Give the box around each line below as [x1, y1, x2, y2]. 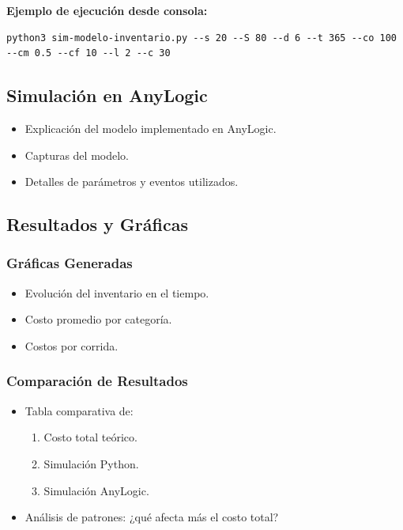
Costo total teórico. [43, 429, 137, 445]
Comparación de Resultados [6, 371, 188, 391]
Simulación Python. [43, 455, 139, 471]
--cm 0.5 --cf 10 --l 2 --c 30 [6, 47, 171, 59]
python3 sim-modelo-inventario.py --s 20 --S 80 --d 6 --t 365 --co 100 [6, 32, 397, 44]
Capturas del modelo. [24, 146, 129, 163]
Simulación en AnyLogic [6, 83, 208, 108]
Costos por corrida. [24, 337, 119, 354]
